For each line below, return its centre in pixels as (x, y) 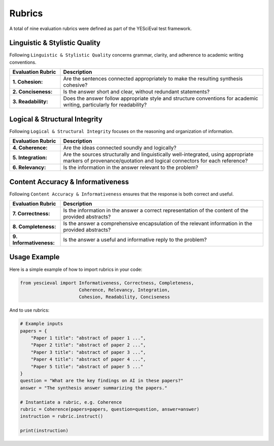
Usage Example (35, 257)
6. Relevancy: (29, 168)
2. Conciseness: (32, 92)
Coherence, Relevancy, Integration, (124, 290)
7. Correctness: (31, 214)
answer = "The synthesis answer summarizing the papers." (94, 388)
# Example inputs (42, 324)
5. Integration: (30, 158)
